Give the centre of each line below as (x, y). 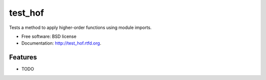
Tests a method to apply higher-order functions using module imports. (81, 27)
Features (23, 57)
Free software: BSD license (49, 36)
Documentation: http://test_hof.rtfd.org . (61, 43)
